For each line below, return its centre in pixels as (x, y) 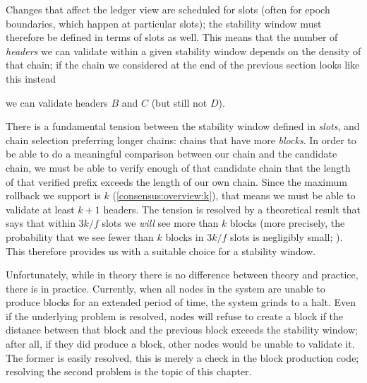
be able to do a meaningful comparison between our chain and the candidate (172, 154)
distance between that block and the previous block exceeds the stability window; (182, 330)
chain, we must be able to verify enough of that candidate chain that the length (178, 167)
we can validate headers (57, 102)
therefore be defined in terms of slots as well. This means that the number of (172, 37)
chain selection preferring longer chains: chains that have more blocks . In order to (181, 140)
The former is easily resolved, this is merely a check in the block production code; (182, 357)
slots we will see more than (160, 223)
